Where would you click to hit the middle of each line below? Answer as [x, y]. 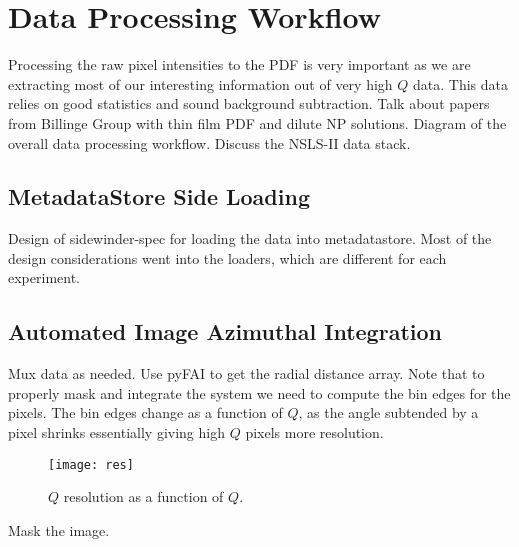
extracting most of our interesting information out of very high [200, 83]
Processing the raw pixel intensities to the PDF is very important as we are [239, 64]
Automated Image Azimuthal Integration [225, 331]
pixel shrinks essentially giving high [116, 432]
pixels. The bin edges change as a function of [145, 412]
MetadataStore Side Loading [159, 196]
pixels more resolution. [314, 432]
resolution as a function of [143, 496]
